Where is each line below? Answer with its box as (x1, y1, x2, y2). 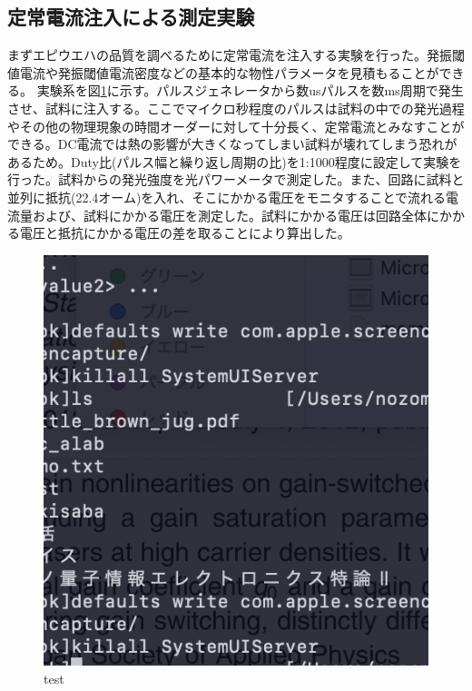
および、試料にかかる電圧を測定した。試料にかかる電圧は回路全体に (32, 205, 439, 224)
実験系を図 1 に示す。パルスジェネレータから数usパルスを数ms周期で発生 (36, 81, 464, 100)
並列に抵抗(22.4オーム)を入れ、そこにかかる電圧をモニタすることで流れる (7, 187, 447, 206)
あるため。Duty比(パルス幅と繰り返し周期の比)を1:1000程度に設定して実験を (7, 152, 462, 171)
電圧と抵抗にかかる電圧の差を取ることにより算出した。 (19, 223, 350, 242)
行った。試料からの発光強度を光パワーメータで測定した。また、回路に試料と (7, 170, 465, 189)
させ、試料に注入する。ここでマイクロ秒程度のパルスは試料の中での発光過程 (7, 98, 465, 117)
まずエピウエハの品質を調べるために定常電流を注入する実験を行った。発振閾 (7, 45, 465, 64)
